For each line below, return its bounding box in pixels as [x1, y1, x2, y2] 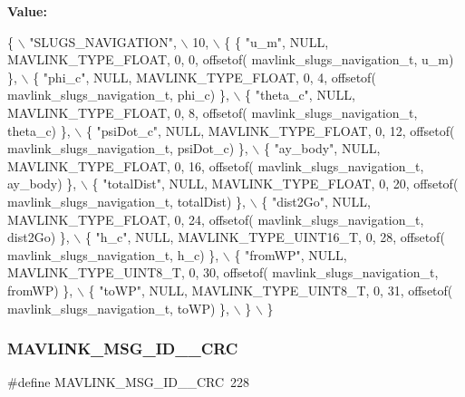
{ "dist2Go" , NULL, [261, 191, 371, 210]
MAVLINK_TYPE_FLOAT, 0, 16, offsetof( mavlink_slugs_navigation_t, [7, 156, 424, 175]
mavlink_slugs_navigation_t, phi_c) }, [7, 85, 229, 104]
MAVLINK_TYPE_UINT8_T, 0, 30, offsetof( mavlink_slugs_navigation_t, [7, 263, 439, 282]
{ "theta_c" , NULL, [245, 85, 355, 104]
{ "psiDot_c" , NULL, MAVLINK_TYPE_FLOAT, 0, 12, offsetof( [85, 121, 455, 140]
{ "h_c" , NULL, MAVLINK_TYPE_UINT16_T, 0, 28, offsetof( [84, 228, 445, 247]
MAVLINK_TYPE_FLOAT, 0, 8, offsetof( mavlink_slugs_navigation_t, [7, 102, 418, 121]
